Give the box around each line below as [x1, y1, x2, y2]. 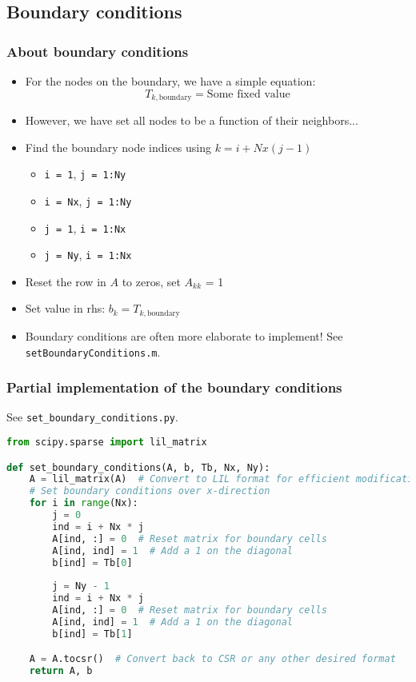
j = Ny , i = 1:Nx [44, 246, 132, 263]
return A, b [29, 665, 93, 677]
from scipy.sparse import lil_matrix [6, 437, 207, 449]
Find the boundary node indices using [25, 138, 212, 155]
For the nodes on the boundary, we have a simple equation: [25, 73, 316, 89]
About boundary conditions [6, 41, 189, 61]
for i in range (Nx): [29, 497, 138, 509]
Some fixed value [206, 88, 290, 100]
